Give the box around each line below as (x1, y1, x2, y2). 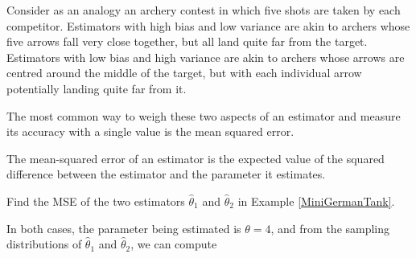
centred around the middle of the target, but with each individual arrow (6, 64, 362, 81)
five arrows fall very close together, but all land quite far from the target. (6, 33, 368, 50)
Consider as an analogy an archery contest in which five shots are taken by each (6, 2, 401, 18)
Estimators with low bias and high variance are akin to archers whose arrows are (6, 48, 405, 65)
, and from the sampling (270, 219, 390, 236)
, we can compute (130, 235, 217, 252)
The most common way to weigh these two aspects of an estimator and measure (6, 107, 401, 124)
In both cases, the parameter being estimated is (6, 219, 241, 236)
